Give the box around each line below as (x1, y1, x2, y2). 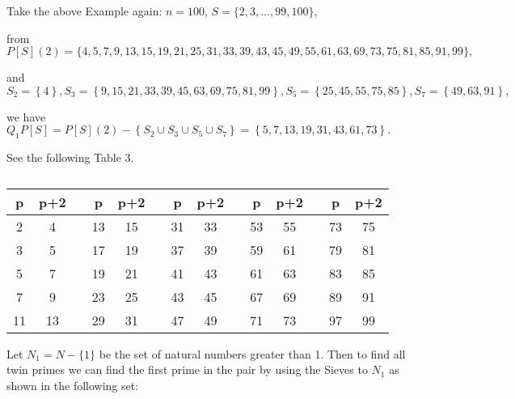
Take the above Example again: (6, 2, 163, 19)
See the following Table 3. (6, 149, 134, 166)
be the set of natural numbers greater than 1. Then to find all (99, 345, 406, 362)
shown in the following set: (6, 376, 139, 393)
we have (6, 108, 46, 125)
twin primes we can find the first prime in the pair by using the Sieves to (6, 361, 368, 378)
